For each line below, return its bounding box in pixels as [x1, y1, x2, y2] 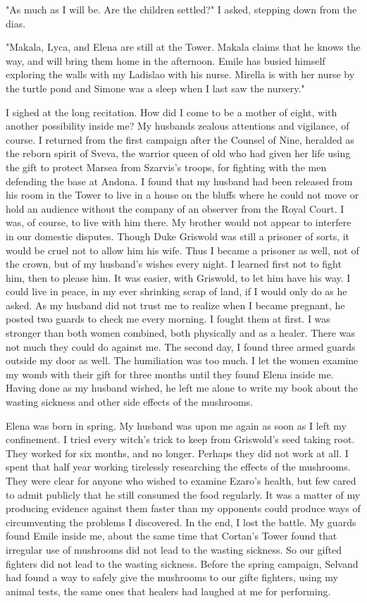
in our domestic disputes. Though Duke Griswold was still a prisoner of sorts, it [6, 228, 350, 243]
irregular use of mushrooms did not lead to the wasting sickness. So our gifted [6, 542, 342, 557]
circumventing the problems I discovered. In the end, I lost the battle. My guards [6, 514, 356, 529]
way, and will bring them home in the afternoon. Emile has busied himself [6, 53, 325, 68]
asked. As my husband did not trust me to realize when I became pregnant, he [6, 297, 345, 312]
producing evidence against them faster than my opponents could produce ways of [6, 501, 361, 516]
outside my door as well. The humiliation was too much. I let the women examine [6, 353, 359, 368]
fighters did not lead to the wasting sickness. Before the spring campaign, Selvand [6, 556, 359, 571]
